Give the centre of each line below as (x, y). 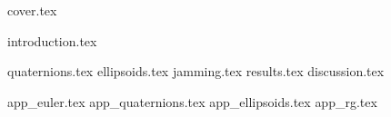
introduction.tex (52, 40)
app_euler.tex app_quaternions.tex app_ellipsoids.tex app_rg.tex (192, 101)
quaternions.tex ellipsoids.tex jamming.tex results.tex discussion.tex (196, 71)
